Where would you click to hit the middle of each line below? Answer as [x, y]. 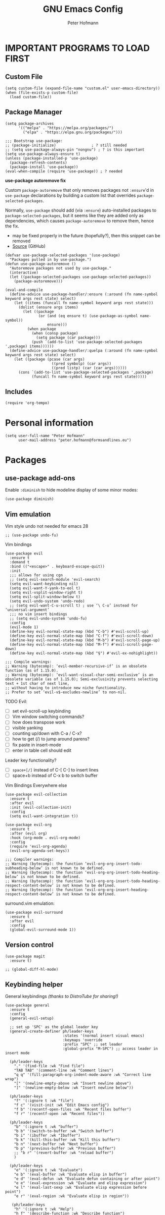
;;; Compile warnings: [28, 662]
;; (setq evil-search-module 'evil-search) [55, 580]
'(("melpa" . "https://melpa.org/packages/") [66, 128]
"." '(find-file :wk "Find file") [49, 1066]
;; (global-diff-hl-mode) [32, 969]
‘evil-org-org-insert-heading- [117, 890]
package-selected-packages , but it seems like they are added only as [75, 215]
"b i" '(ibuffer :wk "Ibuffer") [47, 1136]
